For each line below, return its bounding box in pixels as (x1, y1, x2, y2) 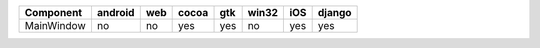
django (317, 6, 352, 19)
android (96, 6, 135, 19)
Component (24, 6, 83, 19)
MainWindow (24, 19, 86, 32)
